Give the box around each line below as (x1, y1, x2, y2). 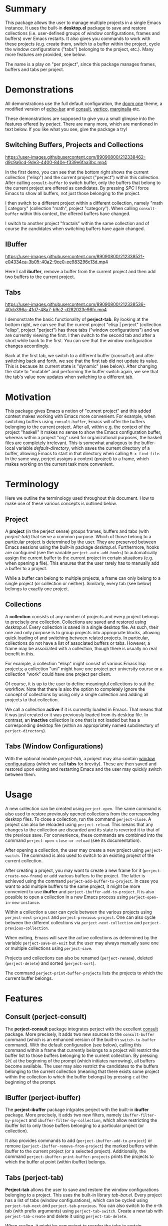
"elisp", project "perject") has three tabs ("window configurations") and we (5, 327, 159, 333)
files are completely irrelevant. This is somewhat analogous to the (5, 440, 140, 446)
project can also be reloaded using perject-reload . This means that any (5, 821, 153, 827)
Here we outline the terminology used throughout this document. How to (5, 495, 154, 501)
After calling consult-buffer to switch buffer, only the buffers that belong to (5, 180, 161, 186)
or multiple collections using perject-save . (5, 945, 92, 951)
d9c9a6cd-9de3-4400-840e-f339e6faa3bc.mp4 (5, 159, 107, 165)
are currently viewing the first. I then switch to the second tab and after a (5, 332, 155, 338)
